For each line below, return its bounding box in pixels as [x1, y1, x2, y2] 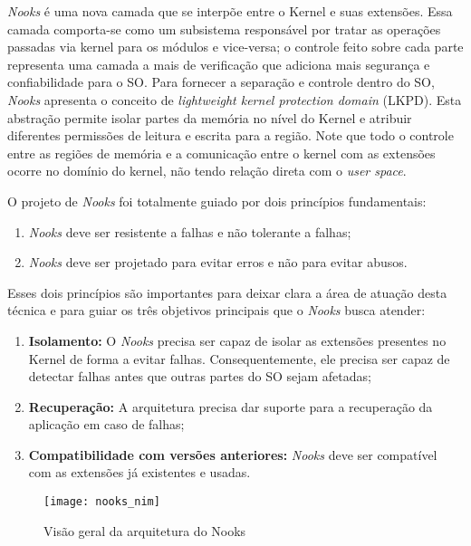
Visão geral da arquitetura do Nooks [43, 521, 246, 540]
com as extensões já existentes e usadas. [28, 463, 251, 482]
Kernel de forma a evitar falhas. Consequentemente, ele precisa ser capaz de [28, 349, 450, 368]
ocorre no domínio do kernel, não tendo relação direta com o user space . [7, 161, 407, 180]
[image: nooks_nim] [43, 495, 160, 509]
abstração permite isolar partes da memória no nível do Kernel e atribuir [7, 108, 412, 127]
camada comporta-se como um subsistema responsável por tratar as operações [7, 19, 441, 38]
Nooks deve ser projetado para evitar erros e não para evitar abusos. [28, 253, 408, 272]
